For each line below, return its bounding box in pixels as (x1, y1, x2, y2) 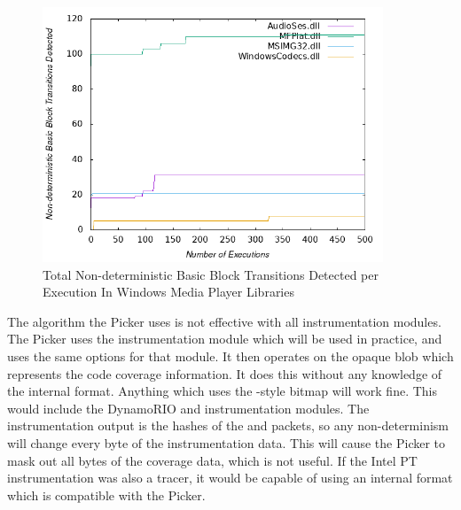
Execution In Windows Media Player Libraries (43, 282, 294, 301)
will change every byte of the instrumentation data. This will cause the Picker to (7, 433, 446, 452)
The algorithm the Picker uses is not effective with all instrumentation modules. (7, 312, 441, 330)
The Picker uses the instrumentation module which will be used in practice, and (7, 329, 442, 348)
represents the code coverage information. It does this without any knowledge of (7, 364, 442, 382)
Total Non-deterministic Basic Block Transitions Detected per (43, 265, 379, 283)
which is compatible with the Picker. (7, 485, 206, 504)
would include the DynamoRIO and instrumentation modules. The (7, 398, 370, 417)
